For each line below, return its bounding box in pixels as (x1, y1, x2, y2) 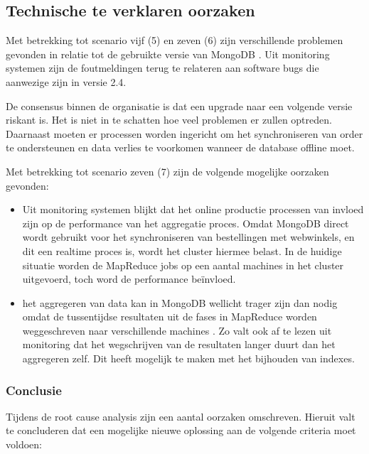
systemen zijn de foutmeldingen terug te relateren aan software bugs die (6, 60, 319, 75)
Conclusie (6, 381, 62, 399)
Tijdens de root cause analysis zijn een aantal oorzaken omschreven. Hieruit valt (6, 409, 355, 423)
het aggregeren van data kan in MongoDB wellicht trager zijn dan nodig (22, 295, 338, 310)
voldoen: (6, 437, 42, 452)
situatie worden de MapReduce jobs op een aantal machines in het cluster (22, 257, 344, 272)
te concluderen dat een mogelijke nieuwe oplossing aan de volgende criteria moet (6, 423, 356, 438)
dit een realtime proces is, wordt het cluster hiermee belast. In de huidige (22, 243, 342, 258)
